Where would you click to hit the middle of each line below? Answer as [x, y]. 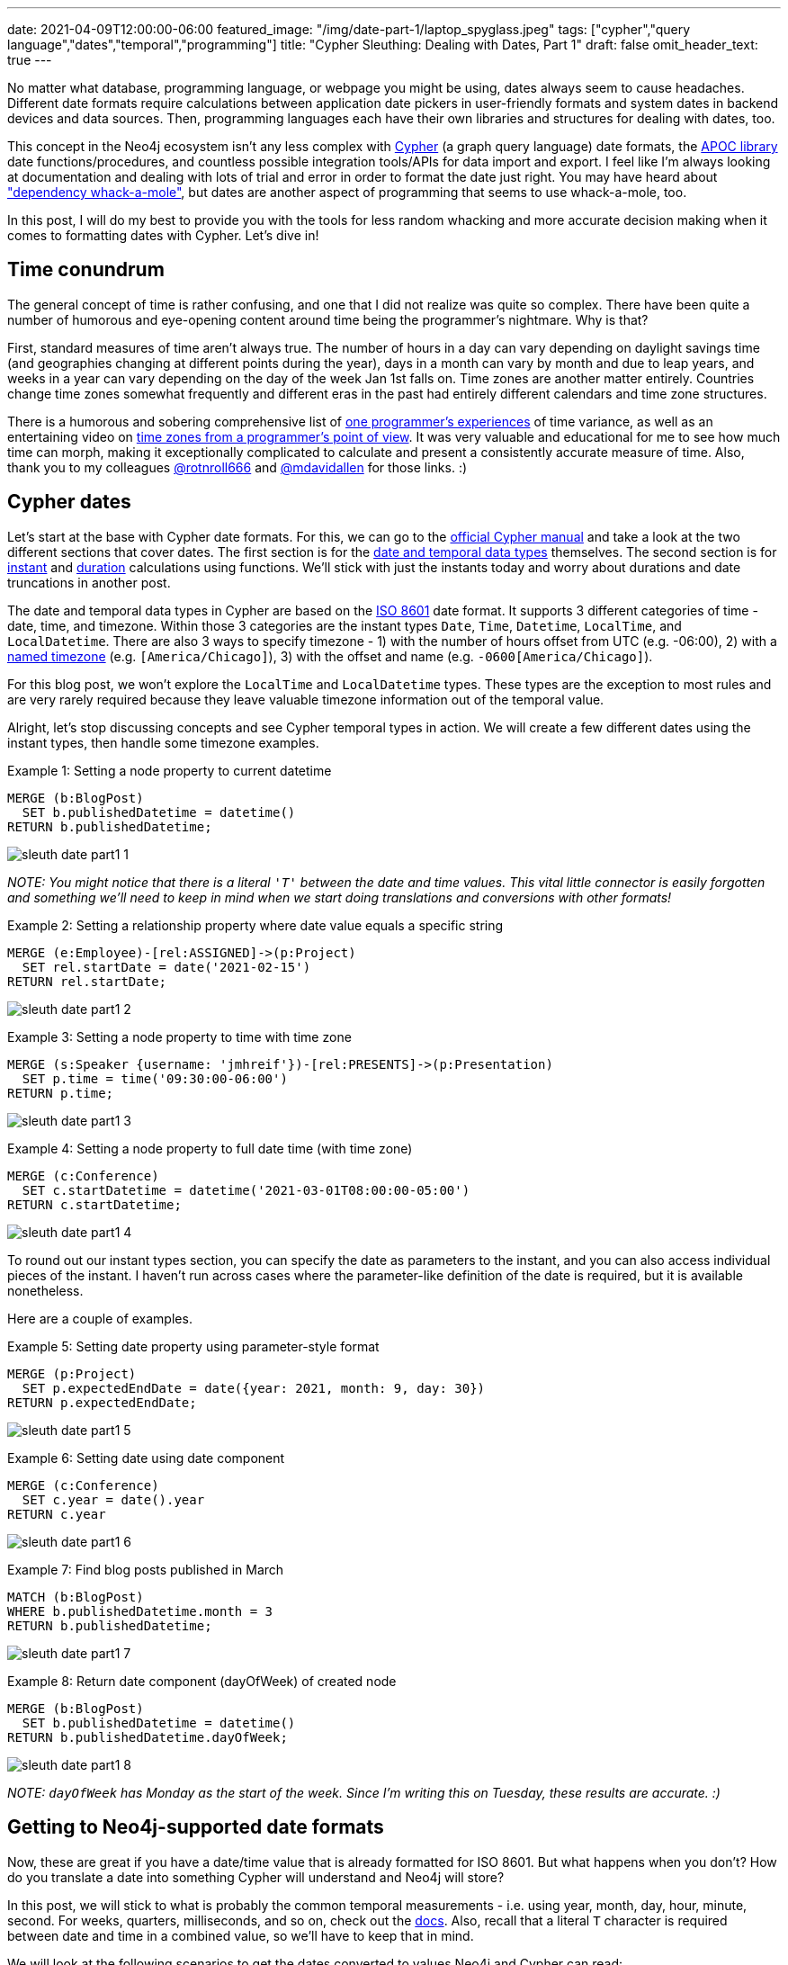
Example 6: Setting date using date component [146, 1458]
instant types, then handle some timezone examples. [163, 742]
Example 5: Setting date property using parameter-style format [193, 1346]
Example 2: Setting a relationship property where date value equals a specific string [255, 925]
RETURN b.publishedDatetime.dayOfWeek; [148, 1737]
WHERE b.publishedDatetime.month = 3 [140, 1611]
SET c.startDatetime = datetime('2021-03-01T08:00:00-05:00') [246, 1190]
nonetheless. [45, 1290]
